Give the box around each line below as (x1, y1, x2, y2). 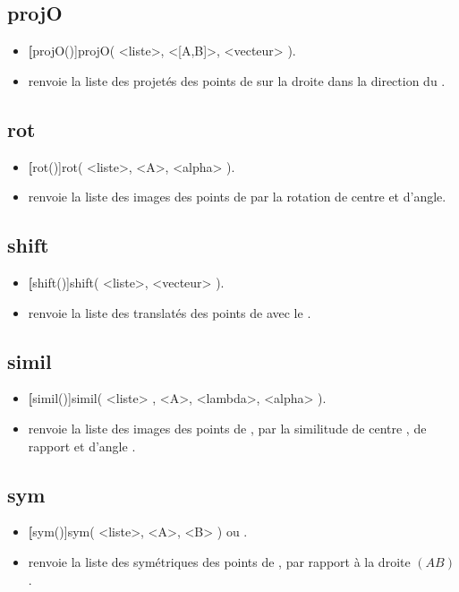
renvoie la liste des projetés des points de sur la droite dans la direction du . (28, 71, 446, 90)
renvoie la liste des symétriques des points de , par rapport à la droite (28, 552, 411, 571)
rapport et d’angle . (28, 436, 136, 455)
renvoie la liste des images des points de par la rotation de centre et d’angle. (28, 187, 446, 206)
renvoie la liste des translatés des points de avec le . (28, 303, 311, 322)
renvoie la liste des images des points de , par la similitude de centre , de (28, 418, 427, 437)
